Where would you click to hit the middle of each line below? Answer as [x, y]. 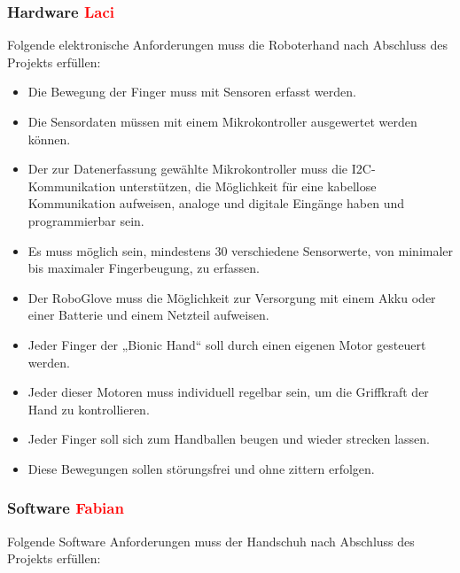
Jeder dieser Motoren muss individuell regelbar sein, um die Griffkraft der [228, 392]
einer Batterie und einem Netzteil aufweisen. [148, 315]
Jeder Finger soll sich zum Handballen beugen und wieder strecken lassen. [229, 439]
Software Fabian [66, 508]
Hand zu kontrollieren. [89, 409]
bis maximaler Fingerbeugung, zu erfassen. [144, 268]
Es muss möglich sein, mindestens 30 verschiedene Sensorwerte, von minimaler [241, 250]
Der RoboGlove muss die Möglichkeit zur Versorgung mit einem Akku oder [232, 297]
